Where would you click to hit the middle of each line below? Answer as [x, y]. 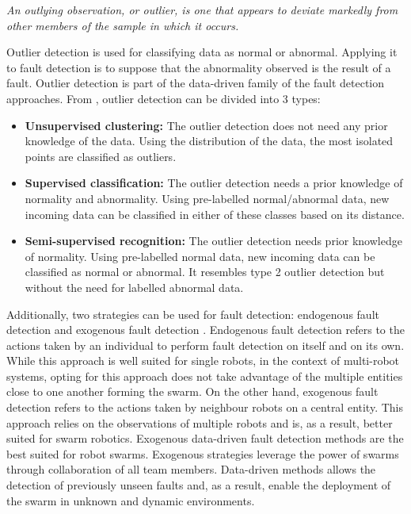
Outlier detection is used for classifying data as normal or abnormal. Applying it [202, 52]
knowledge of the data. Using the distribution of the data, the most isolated [209, 141]
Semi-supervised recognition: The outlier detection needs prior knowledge [213, 241]
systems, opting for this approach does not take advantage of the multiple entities [205, 376]
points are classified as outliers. [101, 156]
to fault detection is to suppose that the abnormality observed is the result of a [199, 67]
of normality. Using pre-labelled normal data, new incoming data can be [200, 256]
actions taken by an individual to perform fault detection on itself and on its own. [205, 345]
